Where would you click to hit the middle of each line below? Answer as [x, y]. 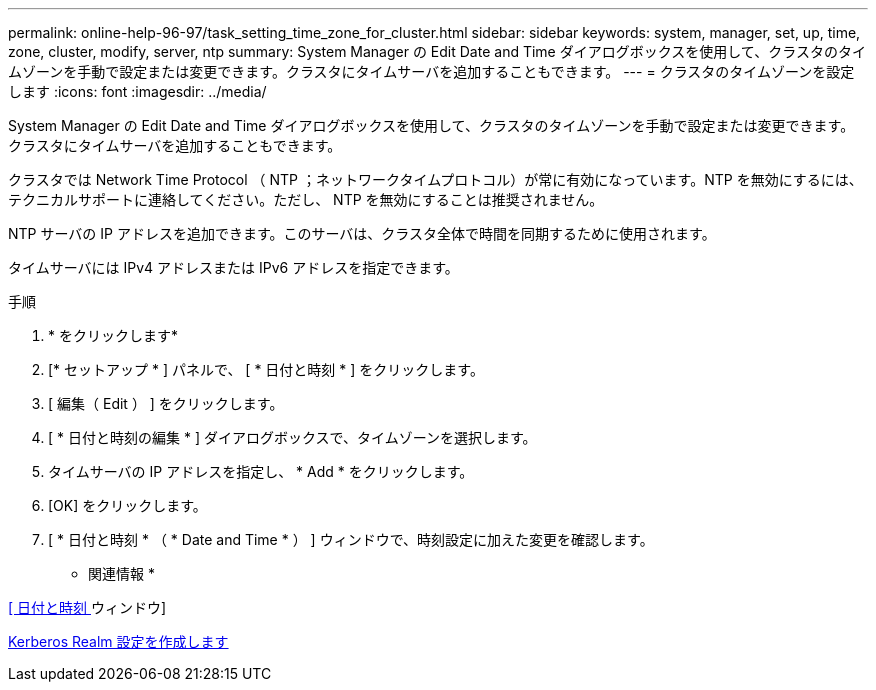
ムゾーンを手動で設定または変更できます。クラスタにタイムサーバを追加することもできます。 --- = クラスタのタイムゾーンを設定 [431, 71]
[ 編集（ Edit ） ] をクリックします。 [166, 403]
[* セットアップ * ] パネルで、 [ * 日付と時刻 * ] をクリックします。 [266, 369]
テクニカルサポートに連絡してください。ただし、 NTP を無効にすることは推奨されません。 [306, 199]
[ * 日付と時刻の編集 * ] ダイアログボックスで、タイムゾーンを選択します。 [292, 437]
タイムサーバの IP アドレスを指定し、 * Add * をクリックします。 [261, 471]
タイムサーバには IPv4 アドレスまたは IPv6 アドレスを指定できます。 [233, 267]
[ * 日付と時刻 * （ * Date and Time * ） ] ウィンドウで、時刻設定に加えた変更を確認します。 [351, 539]
